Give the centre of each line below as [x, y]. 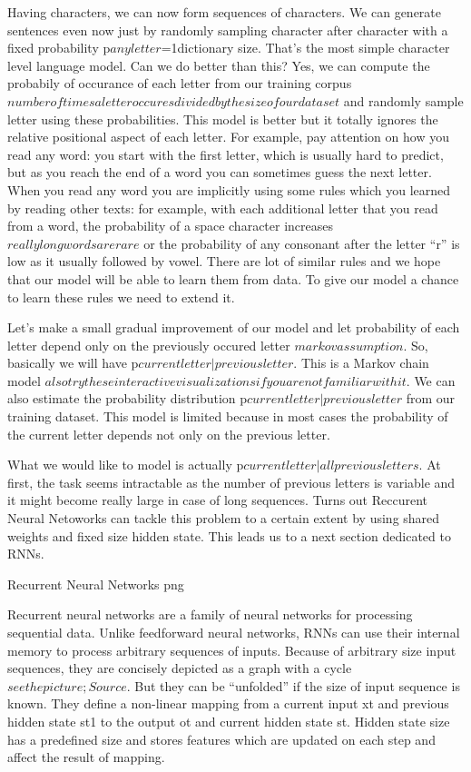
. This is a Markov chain [361, 363]
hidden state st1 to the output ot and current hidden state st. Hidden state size [229, 721]
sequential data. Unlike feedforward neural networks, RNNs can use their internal [234, 632]
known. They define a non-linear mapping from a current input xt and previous [228, 703]
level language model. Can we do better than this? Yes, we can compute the [219, 65]
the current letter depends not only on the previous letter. [169, 434]
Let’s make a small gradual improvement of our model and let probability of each [234, 327]
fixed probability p [59, 48]
